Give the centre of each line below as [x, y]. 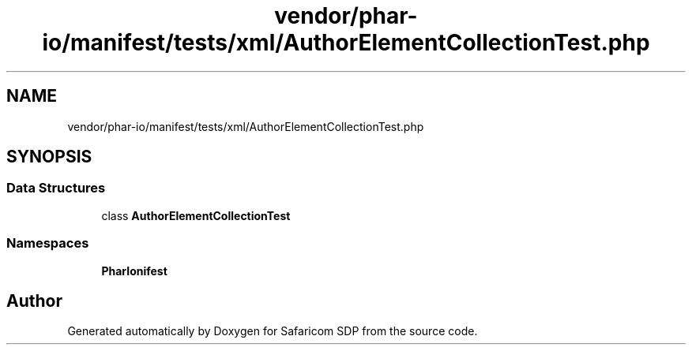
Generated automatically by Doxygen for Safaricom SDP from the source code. [273, 331]
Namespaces [48, 243]
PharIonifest [134, 271]
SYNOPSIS [49, 157]
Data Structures [56, 188]
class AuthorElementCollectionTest [196, 215]
